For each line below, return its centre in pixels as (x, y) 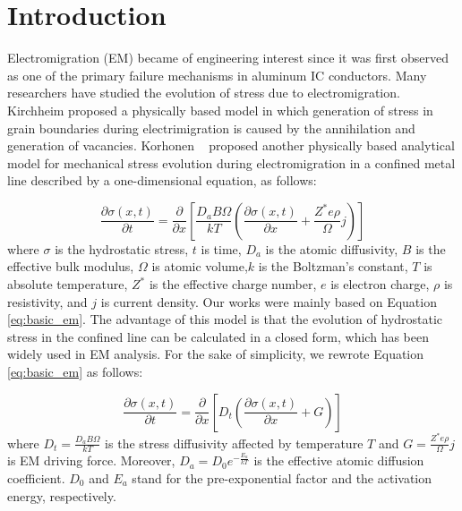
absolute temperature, (68, 284)
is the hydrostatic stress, (122, 248)
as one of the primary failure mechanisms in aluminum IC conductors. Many (217, 75)
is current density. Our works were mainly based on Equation (269, 301)
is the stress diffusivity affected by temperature (234, 443)
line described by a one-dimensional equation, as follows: (162, 180)
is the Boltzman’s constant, (333, 266)
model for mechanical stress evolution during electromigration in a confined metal (231, 162)
